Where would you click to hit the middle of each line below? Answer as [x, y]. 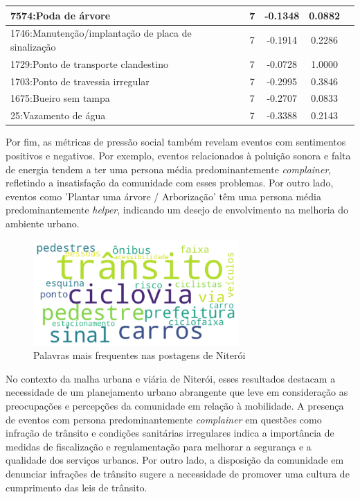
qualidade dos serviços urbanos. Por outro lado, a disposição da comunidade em [175, 460]
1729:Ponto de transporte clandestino [89, 63]
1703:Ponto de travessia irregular [80, 81]
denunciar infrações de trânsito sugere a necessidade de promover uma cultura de [178, 474]
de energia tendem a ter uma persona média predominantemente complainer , [169, 169]
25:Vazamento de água [58, 115]
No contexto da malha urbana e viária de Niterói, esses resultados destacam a [171, 378]
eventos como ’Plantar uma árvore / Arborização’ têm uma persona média [163, 196]
